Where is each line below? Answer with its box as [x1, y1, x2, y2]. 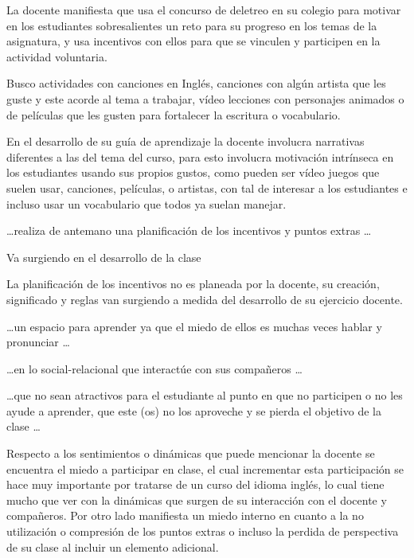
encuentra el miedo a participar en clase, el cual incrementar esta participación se [6, 460, 404, 477]
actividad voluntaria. [6, 48, 107, 64]
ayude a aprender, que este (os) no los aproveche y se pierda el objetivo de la [6, 402, 381, 419]
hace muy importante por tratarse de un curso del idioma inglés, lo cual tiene [6, 476, 385, 493]
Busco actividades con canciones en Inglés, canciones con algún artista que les [6, 75, 386, 92]
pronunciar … [6, 334, 70, 350]
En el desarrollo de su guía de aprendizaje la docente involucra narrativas [6, 133, 365, 150]
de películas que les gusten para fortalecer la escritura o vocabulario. [6, 106, 341, 123]
